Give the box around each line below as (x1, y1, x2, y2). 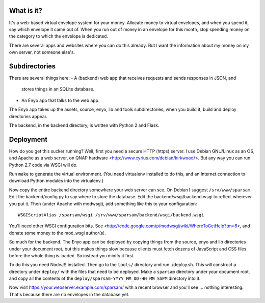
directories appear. (9, 113, 48, 119)
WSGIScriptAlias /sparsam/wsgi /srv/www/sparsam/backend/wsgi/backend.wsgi (18, 212, 204, 217)
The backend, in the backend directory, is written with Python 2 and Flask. (9, 122, 159, 128)
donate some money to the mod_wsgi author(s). (9, 230, 106, 236)
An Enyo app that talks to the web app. (21, 97, 100, 103)
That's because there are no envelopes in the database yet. (9, 291, 130, 297)
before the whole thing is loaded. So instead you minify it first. (9, 252, 135, 258)
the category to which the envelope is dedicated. (9, 33, 108, 39)
